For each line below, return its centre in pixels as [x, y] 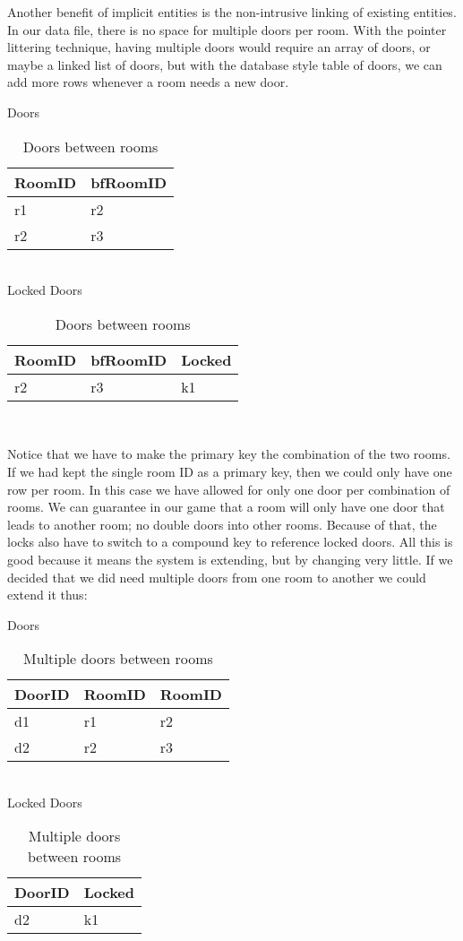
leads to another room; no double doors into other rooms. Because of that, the [222, 524]
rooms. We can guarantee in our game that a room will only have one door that [226, 507]
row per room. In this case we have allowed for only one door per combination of [229, 489]
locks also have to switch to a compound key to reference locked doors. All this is [230, 542]
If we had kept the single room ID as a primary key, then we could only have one [230, 471]
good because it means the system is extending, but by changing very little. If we [230, 559]
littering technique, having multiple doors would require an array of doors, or [219, 47]
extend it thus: [47, 595]
